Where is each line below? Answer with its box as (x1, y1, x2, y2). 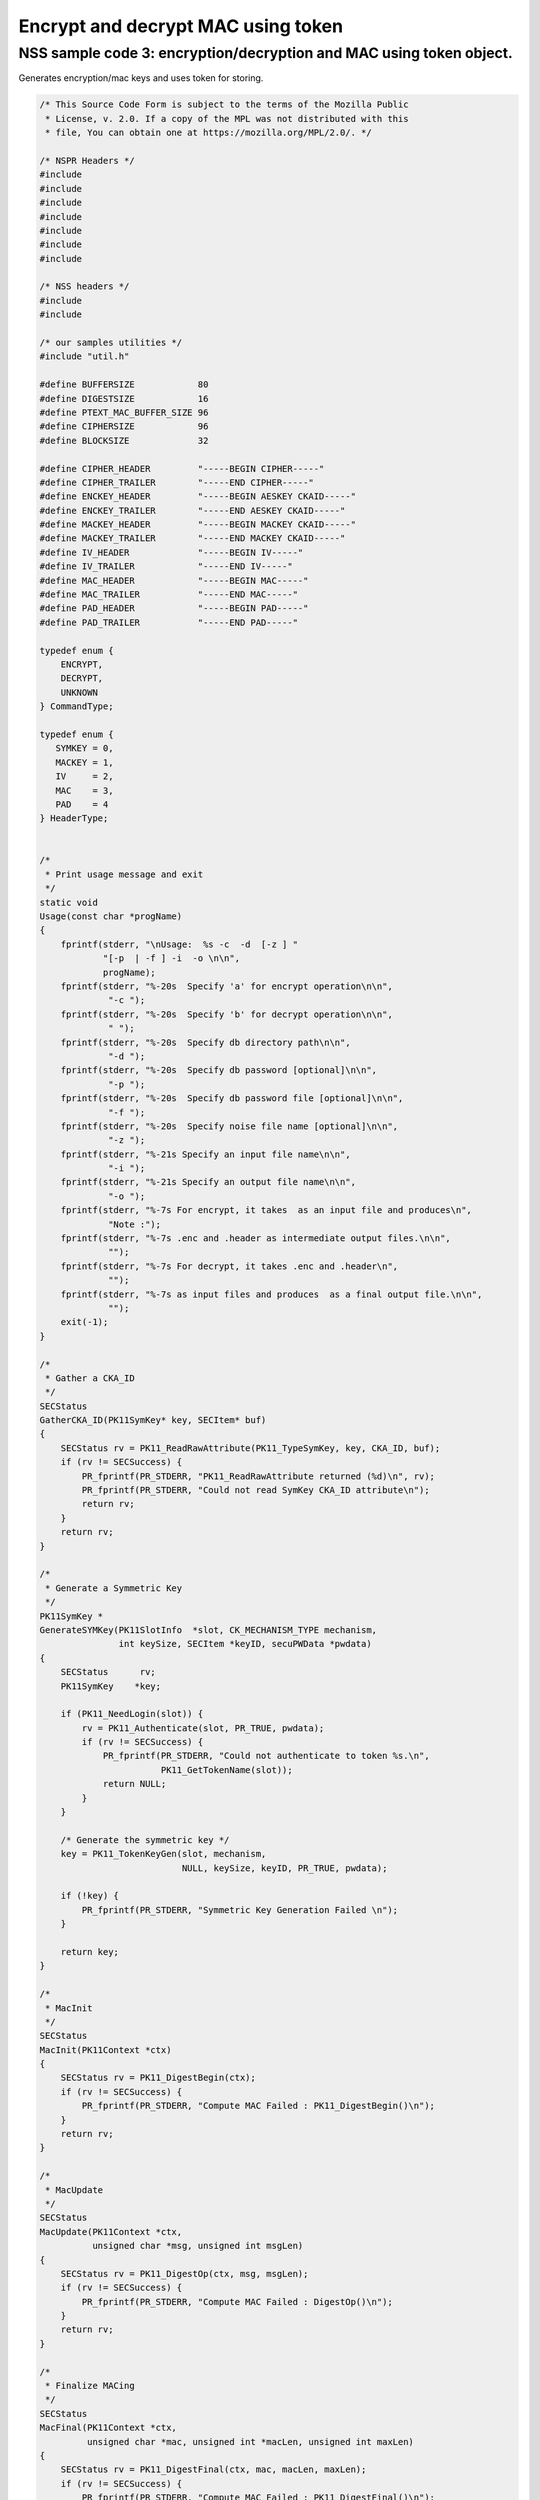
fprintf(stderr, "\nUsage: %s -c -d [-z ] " (60, 938, 299, 950)
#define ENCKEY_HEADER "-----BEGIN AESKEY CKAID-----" (39, 491, 357, 502)
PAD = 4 (55, 798, 109, 810)
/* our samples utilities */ (39, 337, 183, 349)
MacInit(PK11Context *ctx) (39, 2044, 172, 2055)
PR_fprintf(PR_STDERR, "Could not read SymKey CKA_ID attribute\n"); (81, 1485, 430, 1496)
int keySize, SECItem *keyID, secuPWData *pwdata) (118, 1638, 372, 1650)
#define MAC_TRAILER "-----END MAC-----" (39, 589, 299, 600)
